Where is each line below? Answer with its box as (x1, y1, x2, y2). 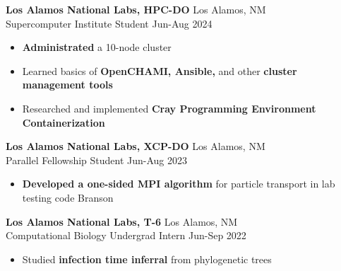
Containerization (22, 115, 105, 129)
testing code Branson (22, 190, 114, 204)
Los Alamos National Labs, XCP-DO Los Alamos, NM (6, 139, 265, 154)
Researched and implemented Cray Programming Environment (22, 100, 316, 115)
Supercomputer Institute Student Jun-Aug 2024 (6, 16, 213, 30)
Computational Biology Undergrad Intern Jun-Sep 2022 (6, 228, 246, 243)
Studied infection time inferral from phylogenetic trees (22, 251, 272, 266)
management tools (22, 77, 113, 92)
